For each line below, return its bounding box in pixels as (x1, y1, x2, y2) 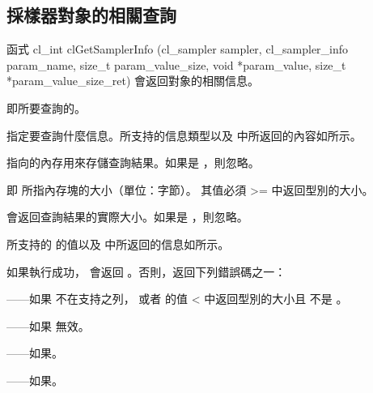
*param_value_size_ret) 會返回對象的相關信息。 (6, 72, 260, 89)
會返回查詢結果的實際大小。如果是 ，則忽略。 (6, 208, 248, 225)
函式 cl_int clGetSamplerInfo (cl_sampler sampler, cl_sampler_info (6, 41, 349, 58)
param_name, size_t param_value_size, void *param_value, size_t (6, 56, 346, 73)
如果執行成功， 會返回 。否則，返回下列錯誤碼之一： (6, 263, 286, 280)
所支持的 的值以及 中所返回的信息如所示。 (6, 235, 230, 252)
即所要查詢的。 (6, 99, 86, 116)
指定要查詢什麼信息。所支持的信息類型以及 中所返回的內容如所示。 (6, 126, 362, 143)
